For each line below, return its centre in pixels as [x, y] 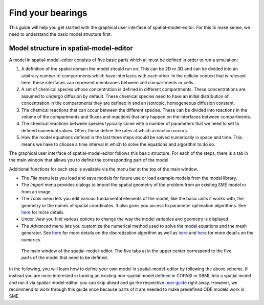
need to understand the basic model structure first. [60, 34]
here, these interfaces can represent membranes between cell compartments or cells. [108, 83]
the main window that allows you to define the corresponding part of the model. [89, 160]
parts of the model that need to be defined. [65, 258]
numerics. [31, 239]
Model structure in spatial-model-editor [71, 48]
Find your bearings [48, 13]
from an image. [37, 191]
